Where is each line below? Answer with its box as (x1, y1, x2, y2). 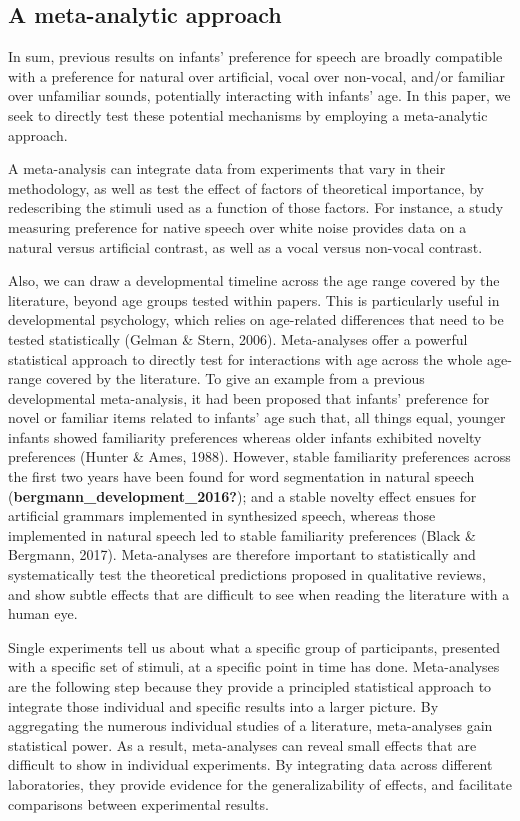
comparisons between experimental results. (8, 793, 269, 814)
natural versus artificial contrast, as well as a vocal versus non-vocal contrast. (8, 236, 483, 257)
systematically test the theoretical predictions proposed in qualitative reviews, (8, 564, 486, 585)
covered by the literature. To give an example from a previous (46, 368, 425, 389)
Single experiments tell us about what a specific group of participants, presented (8, 636, 501, 657)
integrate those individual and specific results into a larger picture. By (8, 695, 439, 716)
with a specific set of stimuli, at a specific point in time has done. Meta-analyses (8, 656, 500, 677)
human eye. (8, 603, 78, 624)
